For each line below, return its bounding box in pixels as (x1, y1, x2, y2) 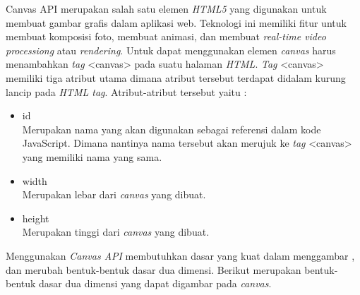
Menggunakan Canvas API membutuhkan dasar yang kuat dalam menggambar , (6, 248, 355, 263)
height (22, 210, 49, 225)
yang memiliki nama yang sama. (22, 149, 162, 164)
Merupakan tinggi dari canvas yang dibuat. (22, 224, 210, 239)
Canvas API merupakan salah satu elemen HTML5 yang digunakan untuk (6, 1, 327, 16)
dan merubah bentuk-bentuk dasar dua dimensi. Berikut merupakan (6, 262, 301, 277)
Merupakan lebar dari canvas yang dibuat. (22, 187, 206, 202)
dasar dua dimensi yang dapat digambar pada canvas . (39, 276, 272, 291)
